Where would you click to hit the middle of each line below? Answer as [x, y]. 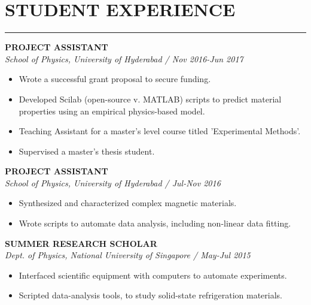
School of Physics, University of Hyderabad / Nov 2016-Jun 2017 [124, 58]
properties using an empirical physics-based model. [112, 111]
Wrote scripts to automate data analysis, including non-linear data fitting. [155, 223]
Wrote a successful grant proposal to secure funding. [115, 79]
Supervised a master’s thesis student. [87, 151]
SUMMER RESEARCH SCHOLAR [81, 243]
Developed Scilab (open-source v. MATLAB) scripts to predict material [150, 99]
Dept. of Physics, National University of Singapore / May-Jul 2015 [128, 255]
